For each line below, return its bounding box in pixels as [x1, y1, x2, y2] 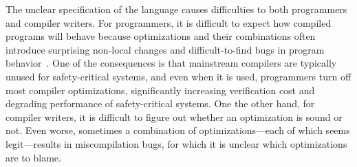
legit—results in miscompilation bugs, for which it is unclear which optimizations [6, 136, 347, 151]
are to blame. [6, 150, 61, 164]
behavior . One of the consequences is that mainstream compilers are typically [6, 56, 337, 70]
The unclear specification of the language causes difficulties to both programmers [6, 2, 347, 16]
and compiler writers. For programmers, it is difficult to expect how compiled [6, 15, 332, 30]
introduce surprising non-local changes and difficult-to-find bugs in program [6, 42, 325, 56]
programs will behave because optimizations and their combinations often [6, 29, 316, 43]
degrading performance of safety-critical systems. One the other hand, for [6, 96, 315, 111]
